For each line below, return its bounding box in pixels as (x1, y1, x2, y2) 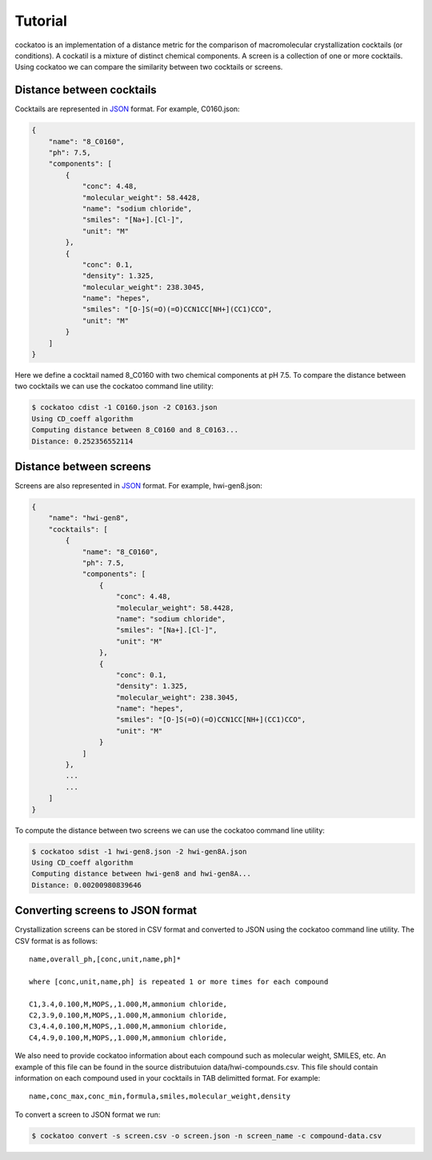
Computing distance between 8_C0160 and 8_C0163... (31, 425, 239, 435)
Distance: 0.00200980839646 (31, 881, 142, 889)
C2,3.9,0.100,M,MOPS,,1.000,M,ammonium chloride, (29, 1010, 228, 1020)
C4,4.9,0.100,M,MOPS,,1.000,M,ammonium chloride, (29, 1033, 228, 1042)
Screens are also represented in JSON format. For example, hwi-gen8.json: (14, 481, 263, 491)
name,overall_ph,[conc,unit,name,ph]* (29, 955, 182, 964)
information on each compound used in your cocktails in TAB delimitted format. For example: (14, 1073, 321, 1082)
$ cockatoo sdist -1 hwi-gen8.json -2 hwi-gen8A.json (31, 847, 247, 856)
